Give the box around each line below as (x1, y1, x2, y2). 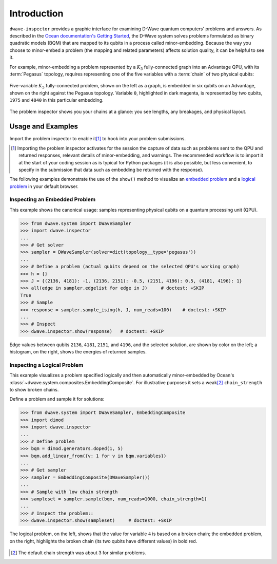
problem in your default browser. (9, 183, 79, 190)
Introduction (9, 8, 64, 19)
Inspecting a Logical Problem (9, 361, 84, 368)
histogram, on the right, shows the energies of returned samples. (9, 349, 147, 355)
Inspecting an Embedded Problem (9, 196, 96, 203)
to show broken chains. (9, 386, 59, 392)
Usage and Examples (9, 122, 78, 131)
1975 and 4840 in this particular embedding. (9, 97, 104, 103)
